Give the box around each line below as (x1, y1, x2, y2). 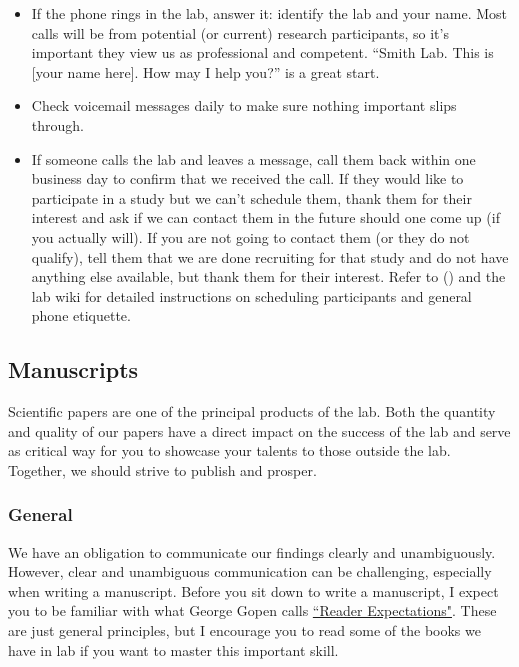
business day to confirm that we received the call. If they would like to (31, 168, 464, 189)
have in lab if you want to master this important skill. (8, 639, 339, 660)
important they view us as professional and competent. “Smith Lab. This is (31, 42, 494, 63)
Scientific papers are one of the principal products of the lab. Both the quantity (8, 401, 496, 422)
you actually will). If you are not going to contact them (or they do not (31, 226, 470, 247)
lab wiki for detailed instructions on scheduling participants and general (31, 285, 472, 306)
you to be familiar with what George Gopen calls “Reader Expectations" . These (8, 600, 497, 621)
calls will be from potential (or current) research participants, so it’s (31, 22, 449, 43)
